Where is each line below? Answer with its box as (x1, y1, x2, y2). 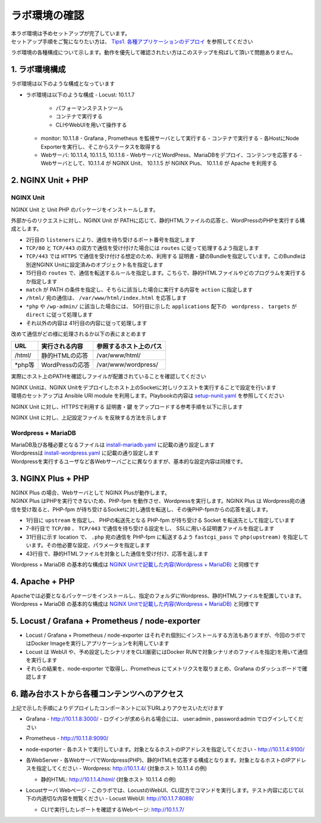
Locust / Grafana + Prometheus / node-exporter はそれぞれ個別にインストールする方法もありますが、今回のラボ (26, 631, 301, 639)
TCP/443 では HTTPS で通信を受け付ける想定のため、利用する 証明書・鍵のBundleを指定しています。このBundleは (26, 253, 306, 260)
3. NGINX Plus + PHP (11, 473, 89, 483)
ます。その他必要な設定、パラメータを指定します (30, 542, 151, 549)
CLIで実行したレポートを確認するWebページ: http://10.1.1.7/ (40, 806, 184, 813)
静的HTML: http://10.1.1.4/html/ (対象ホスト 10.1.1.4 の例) (40, 775, 177, 783)
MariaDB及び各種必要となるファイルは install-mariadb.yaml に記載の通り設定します (11, 441, 215, 449)
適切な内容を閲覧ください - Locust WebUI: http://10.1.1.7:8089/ (41, 795, 194, 802)
